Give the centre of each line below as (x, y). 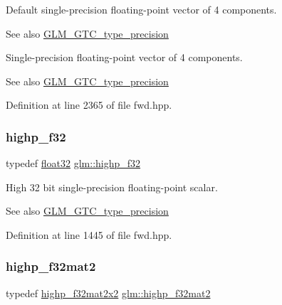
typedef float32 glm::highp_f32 (73, 163)
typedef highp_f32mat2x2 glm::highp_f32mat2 (108, 293)
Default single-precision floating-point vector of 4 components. (141, 9)
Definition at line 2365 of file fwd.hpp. (89, 105)
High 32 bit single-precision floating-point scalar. (112, 187)
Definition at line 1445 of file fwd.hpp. (89, 234)
